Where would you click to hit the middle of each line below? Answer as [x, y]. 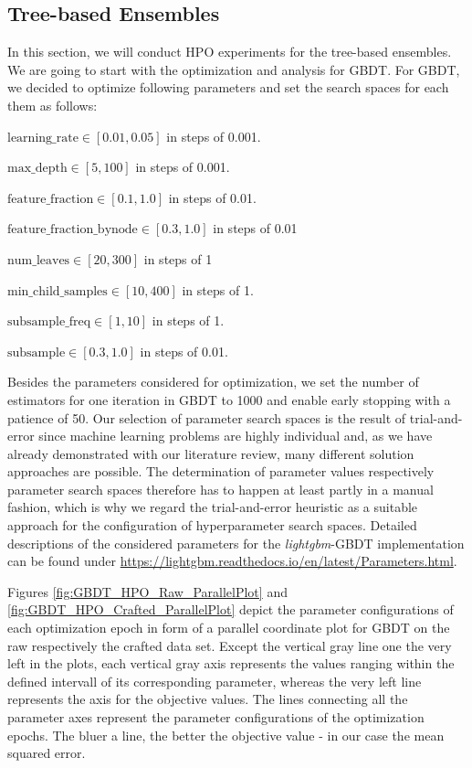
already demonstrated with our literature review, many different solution [211, 453]
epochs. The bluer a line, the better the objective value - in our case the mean [226, 735]
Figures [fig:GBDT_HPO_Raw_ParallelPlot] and [147, 591]
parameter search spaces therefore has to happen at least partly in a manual [220, 489]
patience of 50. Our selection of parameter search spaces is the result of [207, 417]
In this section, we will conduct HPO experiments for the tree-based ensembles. [230, 52]
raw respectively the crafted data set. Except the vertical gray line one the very [230, 645]
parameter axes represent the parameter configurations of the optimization [216, 717]
